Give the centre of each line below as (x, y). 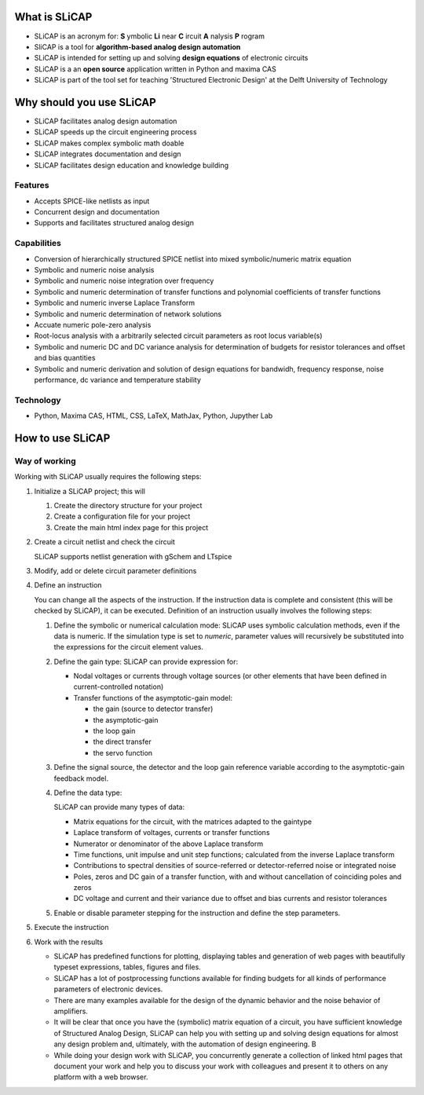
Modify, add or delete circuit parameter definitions (115, 570)
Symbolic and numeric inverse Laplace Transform (115, 303)
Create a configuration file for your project (122, 516)
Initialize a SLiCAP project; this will (90, 491)
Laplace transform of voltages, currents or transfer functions (172, 833)
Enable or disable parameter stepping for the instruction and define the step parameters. (197, 913)
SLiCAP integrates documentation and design (108, 154)
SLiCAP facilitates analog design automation (106, 121)
